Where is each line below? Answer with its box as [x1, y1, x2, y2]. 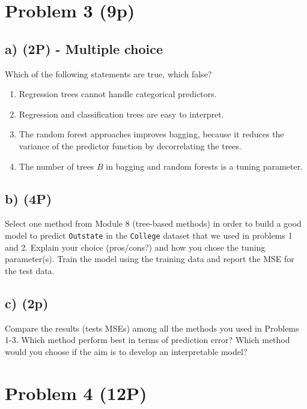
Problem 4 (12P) [5, 380, 147, 405]
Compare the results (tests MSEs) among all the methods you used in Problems [5, 321, 299, 334]
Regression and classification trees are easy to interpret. [19, 107, 224, 120]
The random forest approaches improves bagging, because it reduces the [19, 128, 284, 140]
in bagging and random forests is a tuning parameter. [106, 160, 303, 172]
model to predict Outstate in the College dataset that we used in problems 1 [5, 228, 293, 241]
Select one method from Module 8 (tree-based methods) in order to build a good [5, 217, 302, 230]
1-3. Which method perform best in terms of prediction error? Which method [5, 333, 290, 346]
